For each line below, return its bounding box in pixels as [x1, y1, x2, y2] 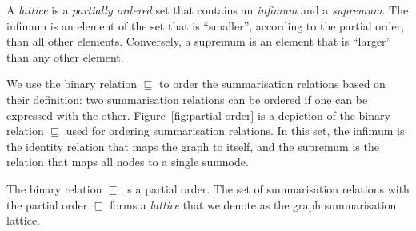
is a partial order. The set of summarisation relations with [124, 180, 410, 197]
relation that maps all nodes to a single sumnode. [6, 153, 249, 170]
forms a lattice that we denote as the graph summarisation [110, 196, 397, 213]
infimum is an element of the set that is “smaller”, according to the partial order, [6, 17, 405, 34]
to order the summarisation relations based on [159, 75, 386, 92]
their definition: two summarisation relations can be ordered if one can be [6, 90, 368, 107]
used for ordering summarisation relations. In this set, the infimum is [66, 122, 405, 139]
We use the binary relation [6, 75, 138, 92]
